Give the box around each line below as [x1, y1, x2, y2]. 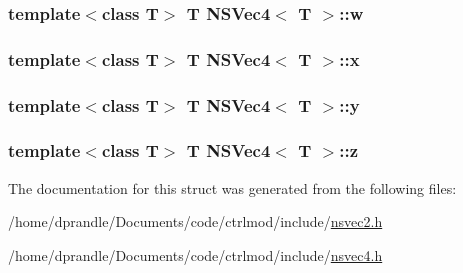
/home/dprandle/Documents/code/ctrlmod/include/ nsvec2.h [8, 211, 383, 232]
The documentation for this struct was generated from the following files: [8, 177, 457, 198]
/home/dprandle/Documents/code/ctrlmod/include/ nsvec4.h [8, 244, 383, 265]
